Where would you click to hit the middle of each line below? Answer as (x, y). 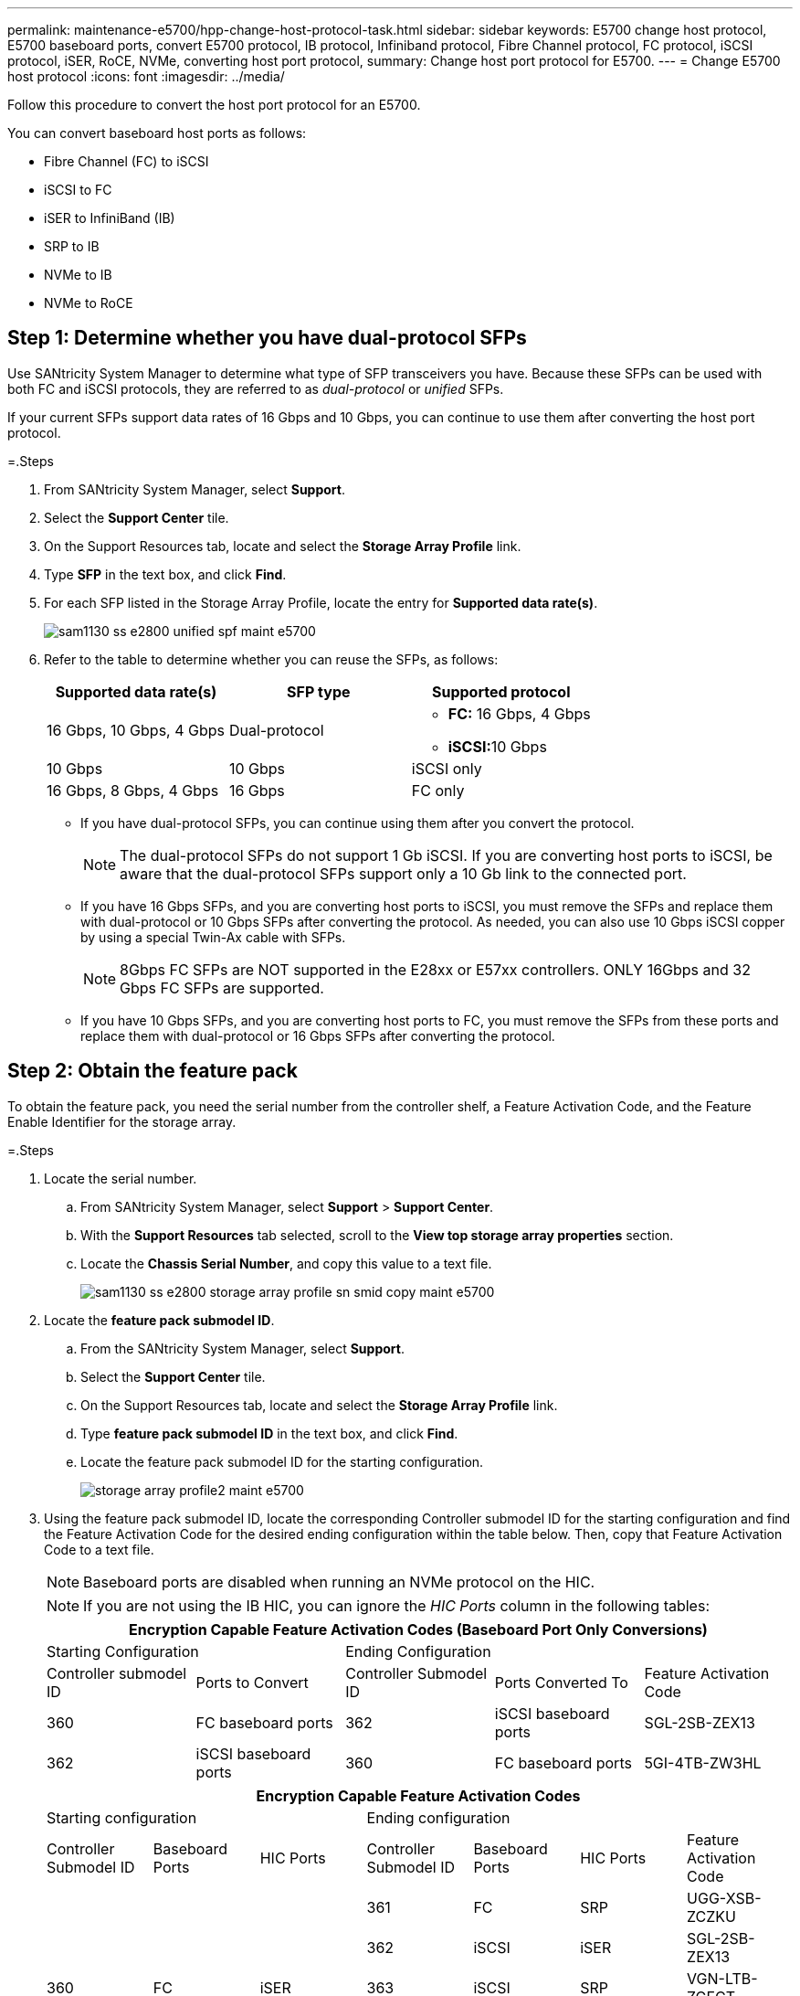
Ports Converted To (561, 1682)
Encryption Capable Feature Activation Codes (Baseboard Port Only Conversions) (418, 1629)
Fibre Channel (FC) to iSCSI (126, 161)
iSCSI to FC (78, 190)
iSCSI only (447, 768)
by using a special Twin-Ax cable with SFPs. (213, 937)
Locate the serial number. (121, 1178)
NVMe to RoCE (89, 303)
